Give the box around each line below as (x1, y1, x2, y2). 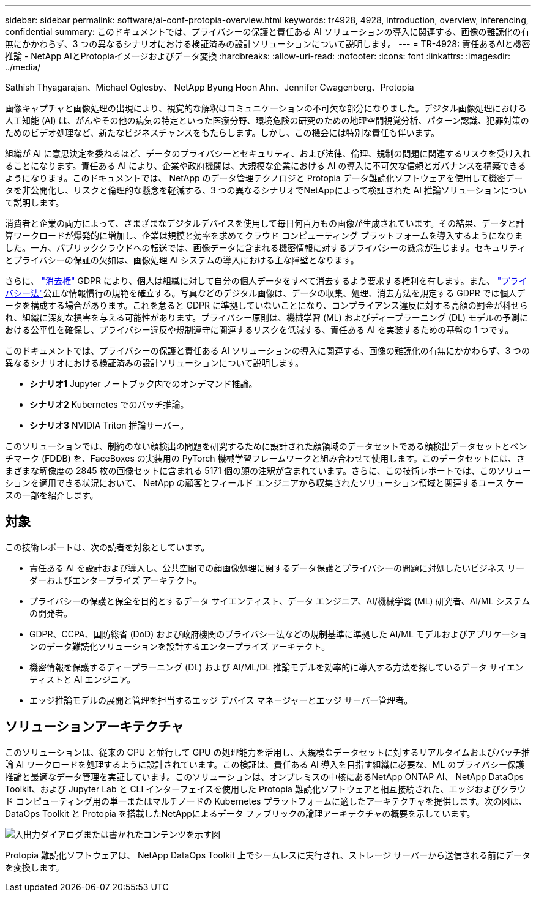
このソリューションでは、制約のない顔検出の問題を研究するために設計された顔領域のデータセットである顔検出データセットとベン (5, 441, 527, 451)
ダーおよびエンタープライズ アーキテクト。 (29, 574, 202, 585)
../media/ (5, 62, 41, 72)
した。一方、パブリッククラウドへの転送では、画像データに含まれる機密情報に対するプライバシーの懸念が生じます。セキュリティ (5, 242, 526, 253)
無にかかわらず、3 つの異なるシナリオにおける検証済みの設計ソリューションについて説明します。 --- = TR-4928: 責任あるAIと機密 (5, 39, 530, 49)
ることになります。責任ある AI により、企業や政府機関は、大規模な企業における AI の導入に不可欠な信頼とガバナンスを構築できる (5, 160, 526, 171)
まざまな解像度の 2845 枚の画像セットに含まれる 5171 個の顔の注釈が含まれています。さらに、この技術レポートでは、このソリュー (5, 465, 531, 476)
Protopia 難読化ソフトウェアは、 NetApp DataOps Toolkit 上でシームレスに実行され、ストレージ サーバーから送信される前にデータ (5, 849, 530, 860)
